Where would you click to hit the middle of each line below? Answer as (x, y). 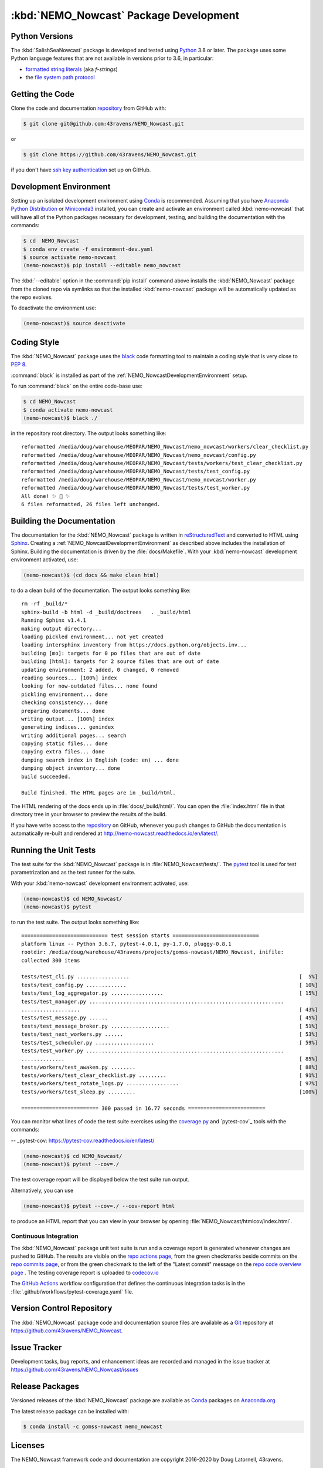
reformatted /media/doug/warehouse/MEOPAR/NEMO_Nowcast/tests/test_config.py (136, 472)
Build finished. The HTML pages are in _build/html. (98, 793)
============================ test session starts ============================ (140, 936)
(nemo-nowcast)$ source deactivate (74, 324)
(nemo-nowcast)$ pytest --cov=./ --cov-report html (99, 1206)
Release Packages (45, 1387)
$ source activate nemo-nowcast (70, 257)
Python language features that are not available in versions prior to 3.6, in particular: (112, 58)
